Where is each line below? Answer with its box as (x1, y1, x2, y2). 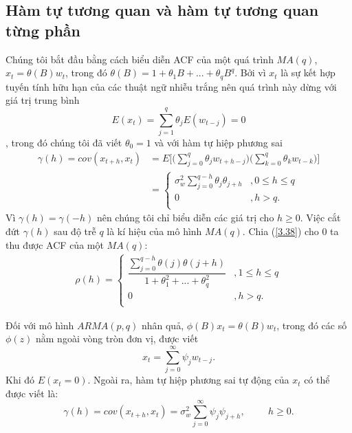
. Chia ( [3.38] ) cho (242, 223, 319, 238)
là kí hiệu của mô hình (107, 223, 202, 238)
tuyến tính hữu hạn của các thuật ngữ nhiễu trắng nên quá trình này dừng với (5, 79, 337, 93)
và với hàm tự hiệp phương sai (154, 135, 283, 149)
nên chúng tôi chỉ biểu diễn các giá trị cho (96, 210, 274, 225)
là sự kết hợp (280, 65, 335, 80)
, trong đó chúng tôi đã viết (5, 135, 122, 149)
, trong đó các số (276, 318, 347, 332)
